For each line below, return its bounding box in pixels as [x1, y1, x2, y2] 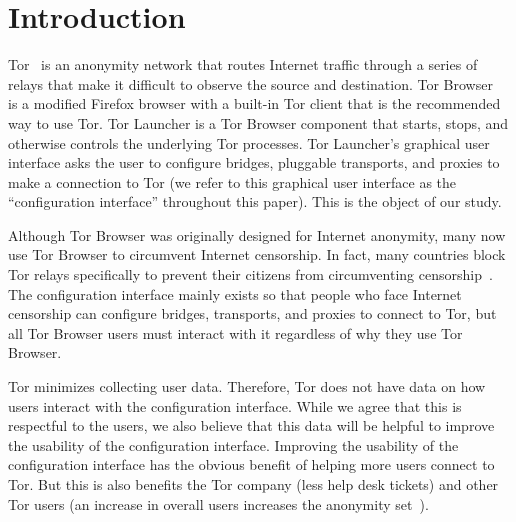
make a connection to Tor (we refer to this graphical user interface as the [8, 171, 457, 192]
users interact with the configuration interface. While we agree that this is [8, 395, 462, 416]
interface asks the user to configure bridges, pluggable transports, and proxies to [8, 152, 500, 173]
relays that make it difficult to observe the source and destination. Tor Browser [8, 73, 493, 94]
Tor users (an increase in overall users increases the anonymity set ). [8, 493, 429, 514]
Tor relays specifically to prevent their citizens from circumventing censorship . [8, 264, 493, 285]
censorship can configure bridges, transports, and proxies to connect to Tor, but [8, 303, 497, 324]
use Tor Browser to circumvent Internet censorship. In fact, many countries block [8, 244, 506, 265]
